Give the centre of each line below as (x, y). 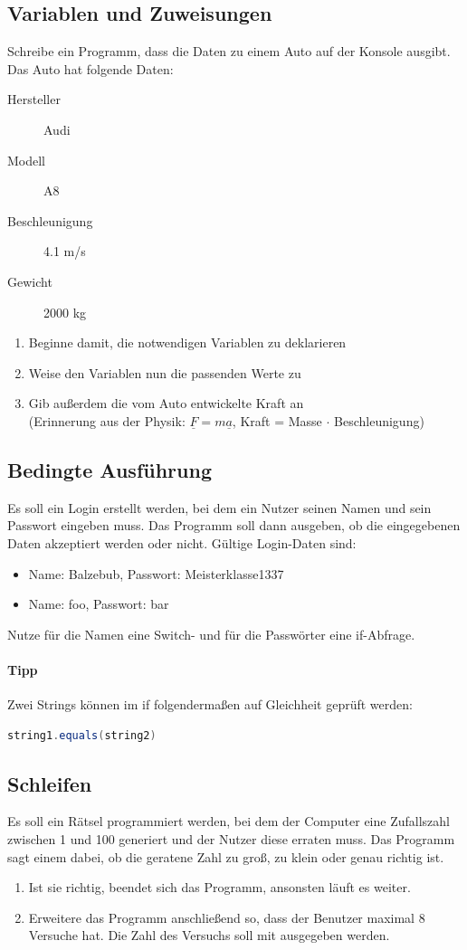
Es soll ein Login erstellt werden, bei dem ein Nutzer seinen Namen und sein (219, 507)
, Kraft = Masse (277, 420)
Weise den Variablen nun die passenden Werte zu (165, 372)
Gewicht (30, 281)
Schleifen (50, 783)
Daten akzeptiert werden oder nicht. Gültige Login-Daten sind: (182, 542)
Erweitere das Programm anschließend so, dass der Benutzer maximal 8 (227, 917)
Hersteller (34, 99)
